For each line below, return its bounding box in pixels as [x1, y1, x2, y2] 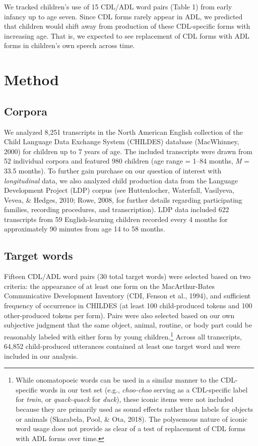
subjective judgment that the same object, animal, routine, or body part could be [4, 320, 252, 330]
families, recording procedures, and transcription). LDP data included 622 [4, 204, 229, 215]
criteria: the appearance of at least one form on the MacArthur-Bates [4, 280, 215, 291]
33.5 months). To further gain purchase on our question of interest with [4, 165, 222, 175]
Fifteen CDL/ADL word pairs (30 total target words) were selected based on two [4, 271, 251, 281]
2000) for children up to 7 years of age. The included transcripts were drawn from [4, 146, 253, 156]
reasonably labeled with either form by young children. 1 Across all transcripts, [4, 330, 242, 341]
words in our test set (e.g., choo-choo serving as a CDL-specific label [40, 384, 248, 394]
